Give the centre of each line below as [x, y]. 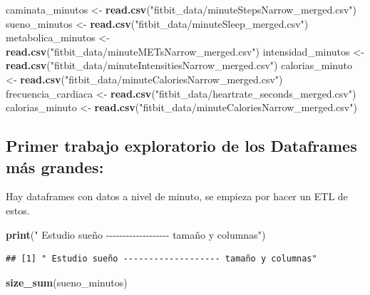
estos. [18, 210]
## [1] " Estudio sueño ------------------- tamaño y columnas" [161, 259]
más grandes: [55, 166]
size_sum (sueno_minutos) [67, 282]
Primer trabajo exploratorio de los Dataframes [181, 146]
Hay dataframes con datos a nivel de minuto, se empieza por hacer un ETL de [177, 196]
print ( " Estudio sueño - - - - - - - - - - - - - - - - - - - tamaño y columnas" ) [136, 234]
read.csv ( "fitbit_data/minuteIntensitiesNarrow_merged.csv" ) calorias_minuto [179, 65]
